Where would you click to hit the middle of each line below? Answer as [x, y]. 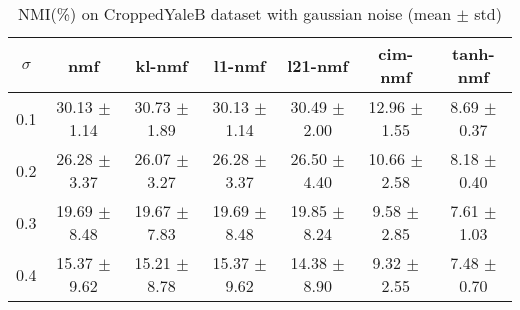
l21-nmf [318, 65]
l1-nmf [239, 65]
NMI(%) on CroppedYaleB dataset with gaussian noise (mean [235, 13]
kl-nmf [161, 65]
